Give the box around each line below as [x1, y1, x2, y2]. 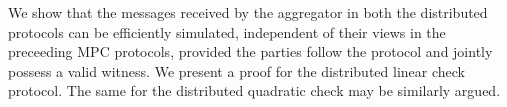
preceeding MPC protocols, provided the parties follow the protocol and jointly [8, 41, 493, 62]
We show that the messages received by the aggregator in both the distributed [8, 2, 488, 22]
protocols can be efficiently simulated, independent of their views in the [8, 21, 446, 42]
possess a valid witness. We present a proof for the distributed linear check [8, 60, 465, 81]
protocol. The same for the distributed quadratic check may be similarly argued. [8, 80, 501, 101]
